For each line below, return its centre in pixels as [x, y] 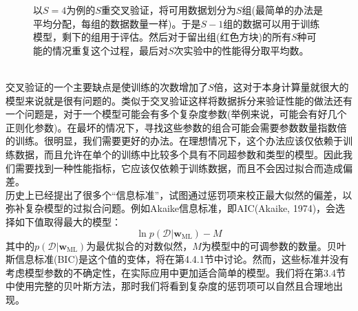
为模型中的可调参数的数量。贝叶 [274, 245]
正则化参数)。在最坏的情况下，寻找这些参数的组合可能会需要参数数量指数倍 [176, 127]
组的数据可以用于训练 [272, 23]
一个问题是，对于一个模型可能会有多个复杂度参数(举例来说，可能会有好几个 [176, 114]
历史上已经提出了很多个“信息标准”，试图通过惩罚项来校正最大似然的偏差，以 [179, 194]
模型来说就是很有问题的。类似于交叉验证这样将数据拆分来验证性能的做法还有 [179, 100]
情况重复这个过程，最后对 [110, 50]
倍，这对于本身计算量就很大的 [281, 86]
